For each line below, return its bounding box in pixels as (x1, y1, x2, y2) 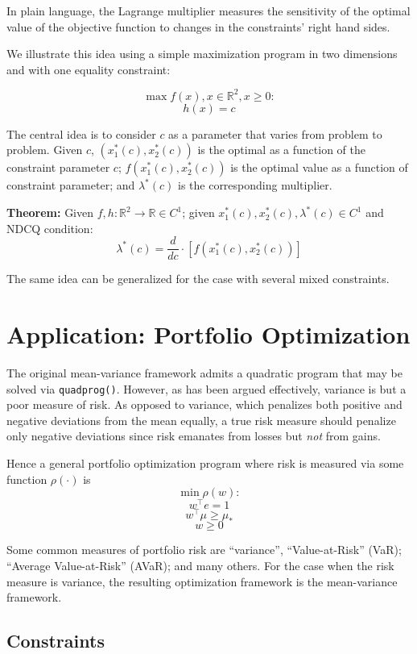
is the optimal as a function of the (197, 141, 365, 158)
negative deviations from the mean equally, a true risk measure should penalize (6, 411, 396, 428)
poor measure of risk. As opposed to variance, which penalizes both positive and (6, 396, 403, 413)
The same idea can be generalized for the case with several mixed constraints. (6, 270, 390, 287)
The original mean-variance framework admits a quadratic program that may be (6, 364, 403, 381)
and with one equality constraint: (6, 60, 171, 77)
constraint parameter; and (6, 177, 135, 194)
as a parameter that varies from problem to (168, 125, 382, 142)
